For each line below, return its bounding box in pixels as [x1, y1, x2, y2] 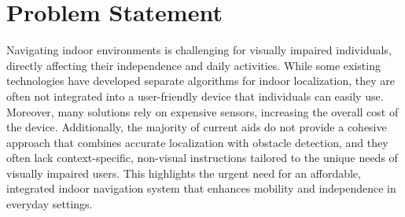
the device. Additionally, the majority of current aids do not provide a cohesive [6, 119, 387, 135]
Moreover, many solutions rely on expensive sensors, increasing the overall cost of [6, 103, 399, 120]
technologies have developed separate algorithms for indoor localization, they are [6, 72, 395, 89]
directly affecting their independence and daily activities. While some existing [6, 57, 381, 73]
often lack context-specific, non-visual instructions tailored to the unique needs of [6, 149, 398, 166]
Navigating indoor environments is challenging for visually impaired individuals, [6, 42, 392, 58]
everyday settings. [6, 196, 93, 212]
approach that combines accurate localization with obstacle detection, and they [6, 134, 388, 150]
